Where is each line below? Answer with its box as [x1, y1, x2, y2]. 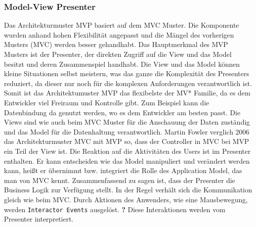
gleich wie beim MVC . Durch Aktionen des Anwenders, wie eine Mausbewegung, [4, 194, 248, 204]
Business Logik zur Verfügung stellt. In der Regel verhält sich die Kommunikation [4, 184, 253, 195]
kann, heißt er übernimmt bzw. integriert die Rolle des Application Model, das [4, 165, 242, 176]
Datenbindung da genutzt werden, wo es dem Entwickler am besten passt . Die [4, 107, 241, 117]
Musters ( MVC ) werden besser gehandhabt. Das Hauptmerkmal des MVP [4, 39, 228, 49]
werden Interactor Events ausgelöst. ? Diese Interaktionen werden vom [4, 204, 225, 214]
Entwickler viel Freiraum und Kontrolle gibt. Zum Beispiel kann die [4, 97, 210, 107]
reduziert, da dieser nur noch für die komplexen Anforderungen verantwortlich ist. [4, 78, 252, 88]
